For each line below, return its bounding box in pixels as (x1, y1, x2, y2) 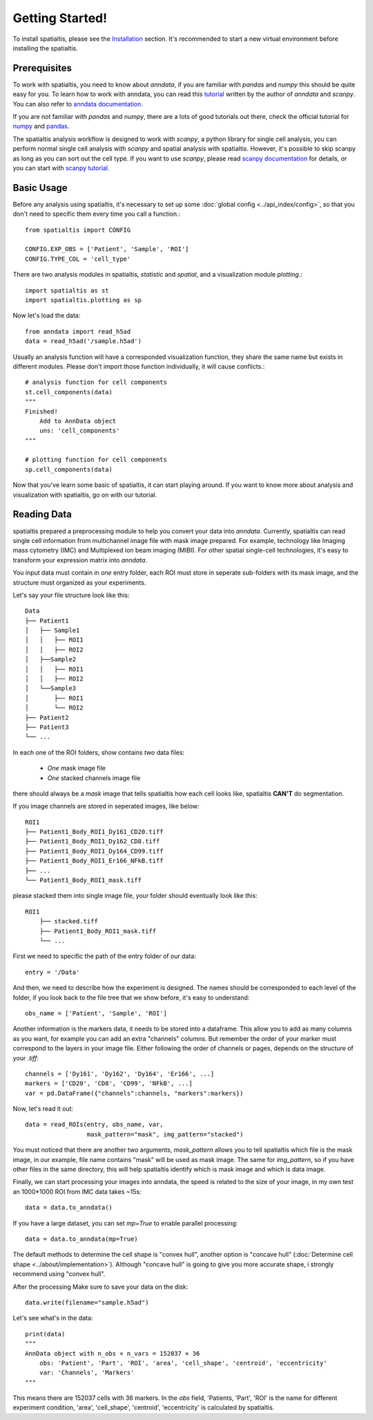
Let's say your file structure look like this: (12, 591, 130, 599)
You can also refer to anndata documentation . (12, 100, 143, 108)
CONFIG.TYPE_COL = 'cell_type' (25, 255, 131, 263)
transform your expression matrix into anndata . (12, 555, 148, 564)
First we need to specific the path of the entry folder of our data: (12, 952, 197, 961)
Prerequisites (12, 62, 72, 74)
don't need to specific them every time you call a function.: (12, 210, 181, 218)
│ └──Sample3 (25, 685, 77, 692)
